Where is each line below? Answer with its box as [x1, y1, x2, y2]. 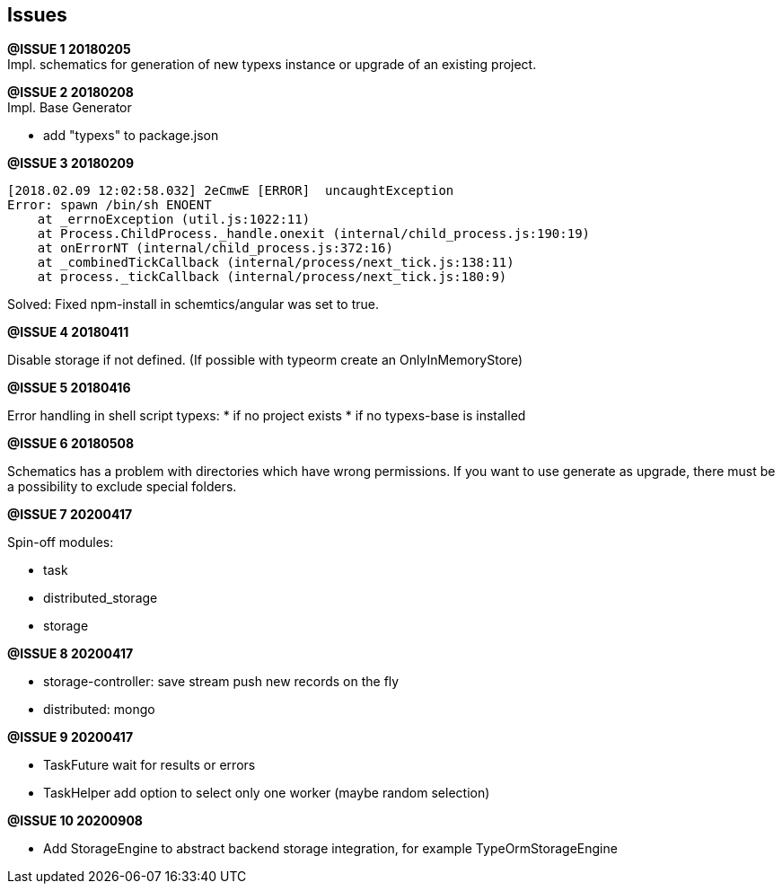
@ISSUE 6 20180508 [7, 436, 135, 452]
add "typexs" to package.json [43, 128, 219, 144]
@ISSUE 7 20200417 [7, 507, 133, 523]
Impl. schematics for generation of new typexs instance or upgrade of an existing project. [7, 57, 537, 73]
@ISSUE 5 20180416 [7, 380, 131, 396]
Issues [7, 4, 67, 26]
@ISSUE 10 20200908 [7, 813, 143, 829]
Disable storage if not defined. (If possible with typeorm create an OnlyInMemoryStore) [7, 352, 523, 368]
